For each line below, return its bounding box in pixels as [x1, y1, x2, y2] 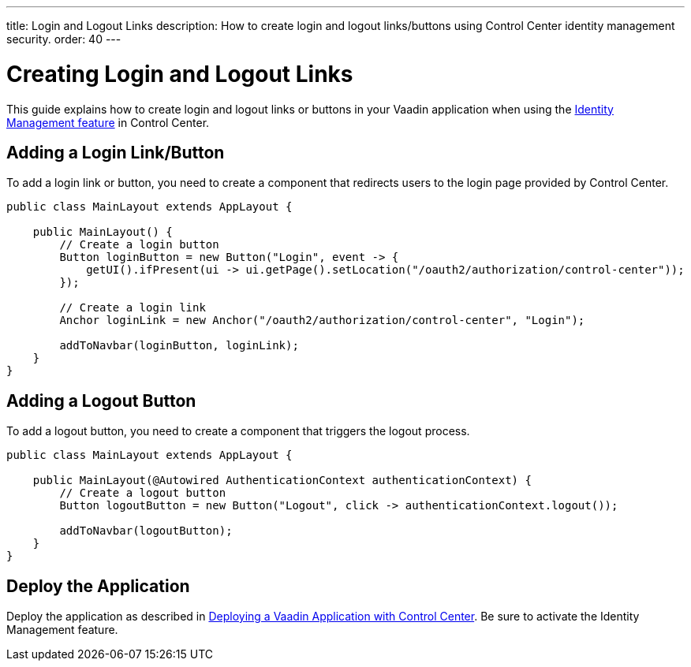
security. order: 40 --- [6, 32, 121, 46]
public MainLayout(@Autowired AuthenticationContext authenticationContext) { [32, 474, 532, 487]
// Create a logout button [59, 486, 226, 500]
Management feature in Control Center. [6, 115, 210, 129]
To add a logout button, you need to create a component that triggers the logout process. [6, 424, 470, 438]
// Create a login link [59, 301, 206, 315]
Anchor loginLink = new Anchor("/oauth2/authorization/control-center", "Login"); [59, 314, 585, 327]
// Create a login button [59, 238, 219, 252]
